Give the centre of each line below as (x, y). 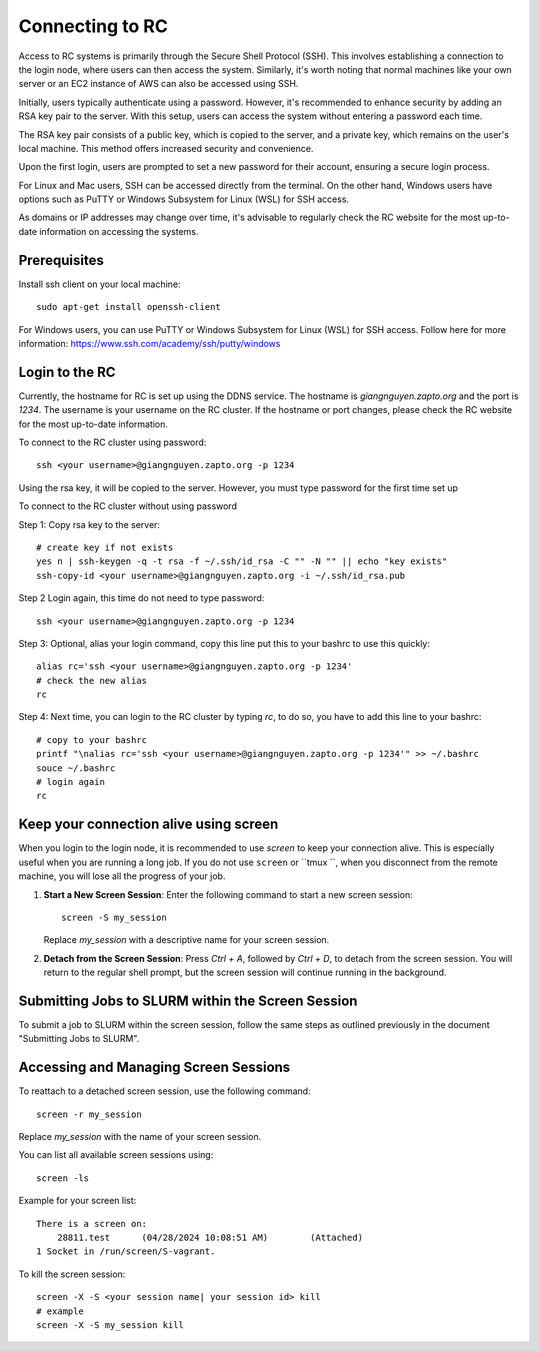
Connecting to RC (93, 26)
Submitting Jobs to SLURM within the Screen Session (188, 1000)
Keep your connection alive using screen (148, 824)
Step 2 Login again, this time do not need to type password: (141, 598)
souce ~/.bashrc (76, 768)
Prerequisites (61, 260)
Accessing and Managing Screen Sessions (154, 1067)
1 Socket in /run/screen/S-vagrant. (126, 1251)
